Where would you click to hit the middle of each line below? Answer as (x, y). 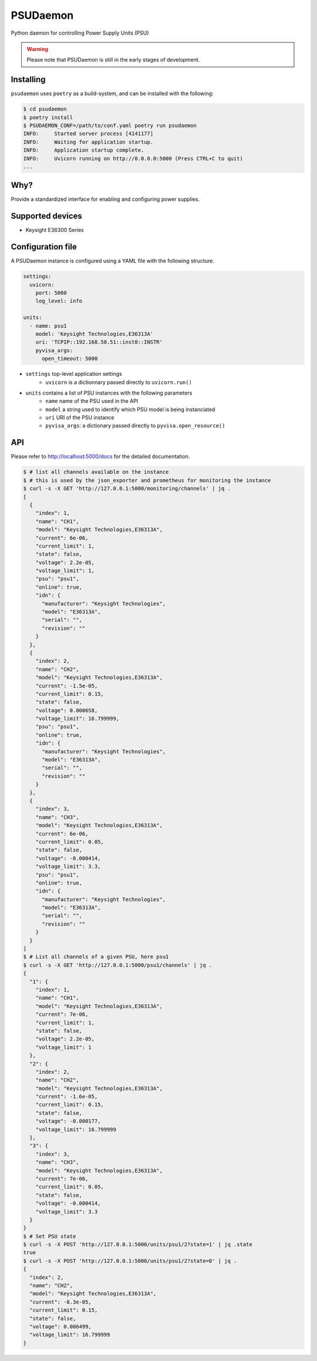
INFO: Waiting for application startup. (88, 142)
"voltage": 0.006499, (61, 1327)
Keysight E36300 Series (55, 230)
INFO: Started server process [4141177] (88, 134)
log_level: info (59, 301)
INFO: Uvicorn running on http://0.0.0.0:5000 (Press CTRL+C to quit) (133, 158)
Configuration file (44, 247)
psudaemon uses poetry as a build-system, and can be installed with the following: (112, 93)
